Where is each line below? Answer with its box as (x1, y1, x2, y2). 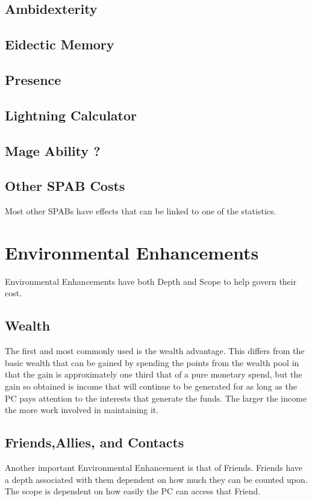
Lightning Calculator (5, 105, 137, 124)
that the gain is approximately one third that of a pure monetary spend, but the (5, 368, 302, 381)
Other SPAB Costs (5, 176, 125, 195)
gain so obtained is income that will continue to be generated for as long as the (5, 380, 297, 392)
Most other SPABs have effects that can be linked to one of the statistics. (5, 205, 276, 217)
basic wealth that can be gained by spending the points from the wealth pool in (5, 356, 299, 369)
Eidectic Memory (5, 35, 114, 54)
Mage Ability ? (5, 141, 101, 160)
